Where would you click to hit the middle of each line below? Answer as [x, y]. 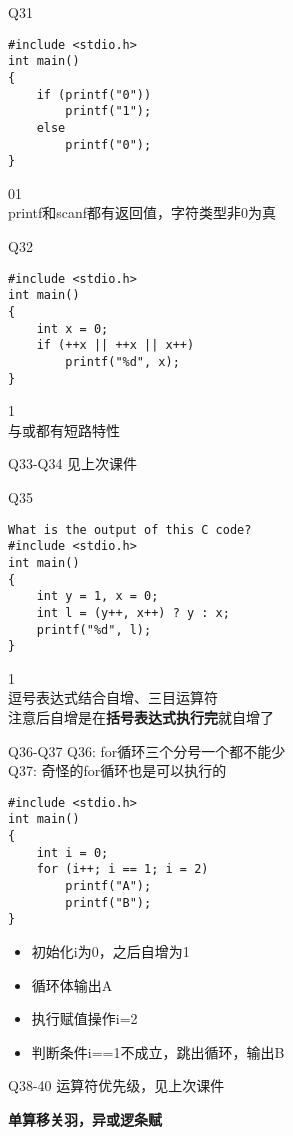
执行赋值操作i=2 [84, 1018]
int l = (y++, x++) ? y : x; [133, 612]
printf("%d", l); [94, 629]
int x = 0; [72, 328]
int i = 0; [72, 852]
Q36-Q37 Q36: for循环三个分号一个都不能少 [147, 750]
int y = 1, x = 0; [97, 596]
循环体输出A [72, 984]
